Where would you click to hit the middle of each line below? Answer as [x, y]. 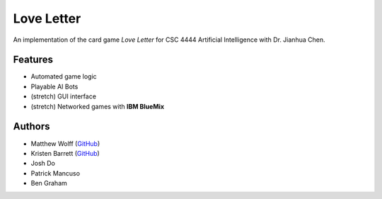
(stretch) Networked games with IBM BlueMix [98, 106]
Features [33, 60]
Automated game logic [64, 76]
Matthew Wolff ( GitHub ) [65, 143]
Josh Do [43, 164]
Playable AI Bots [54, 86]
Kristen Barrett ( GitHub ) [65, 153]
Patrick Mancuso [56, 173]
